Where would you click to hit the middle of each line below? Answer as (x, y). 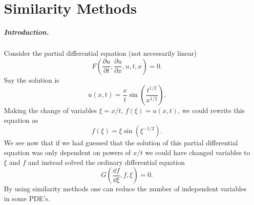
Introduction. (26, 32)
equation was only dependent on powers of (67, 152)
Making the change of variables (51, 110)
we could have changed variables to (197, 152)
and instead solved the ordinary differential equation (106, 162)
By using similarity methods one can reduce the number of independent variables (125, 189)
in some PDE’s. (27, 198)
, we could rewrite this (211, 110)
